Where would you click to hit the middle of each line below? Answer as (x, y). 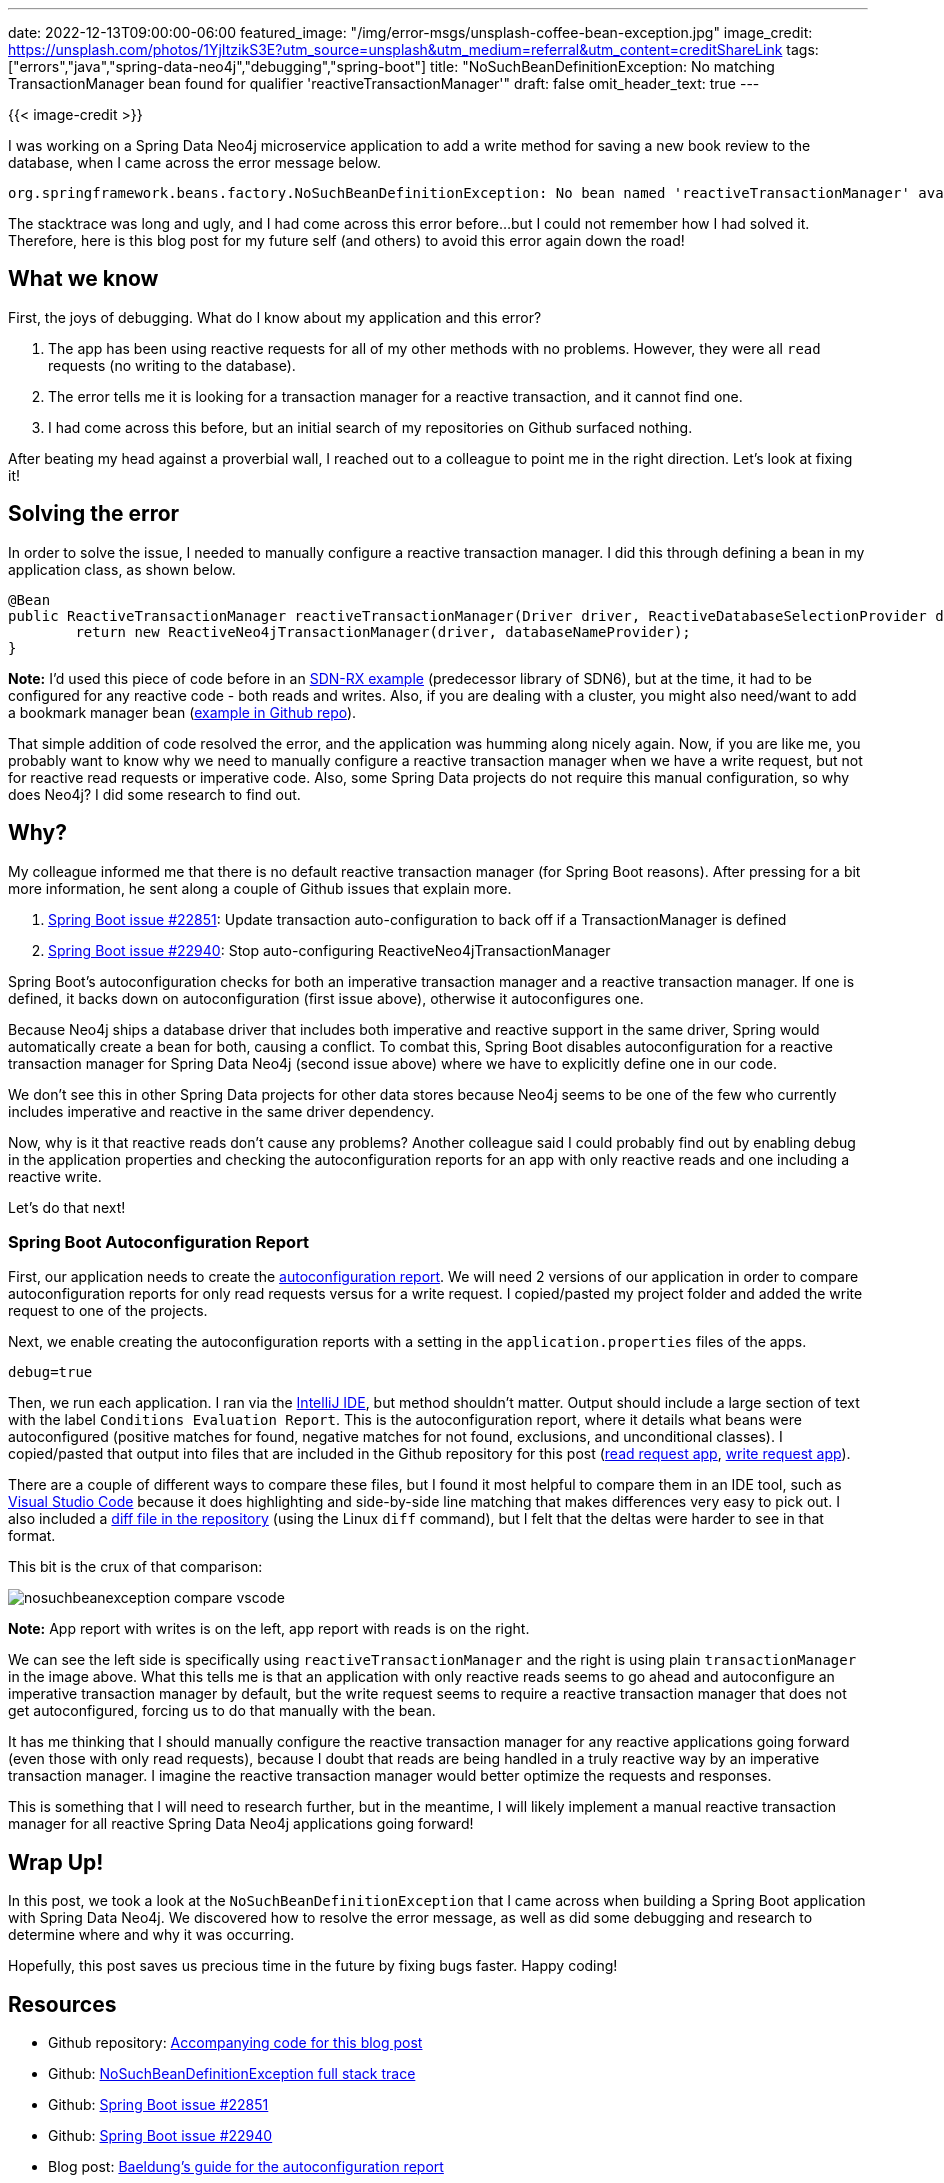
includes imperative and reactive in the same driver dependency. (221, 1111)
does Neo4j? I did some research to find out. (154, 794)
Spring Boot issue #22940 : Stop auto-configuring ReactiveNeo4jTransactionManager (329, 950)
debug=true (50, 1372)
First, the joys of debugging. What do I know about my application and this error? (275, 317)
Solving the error (94, 514)
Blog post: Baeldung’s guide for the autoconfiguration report (246, 2166)
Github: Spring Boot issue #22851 (158, 2104)
